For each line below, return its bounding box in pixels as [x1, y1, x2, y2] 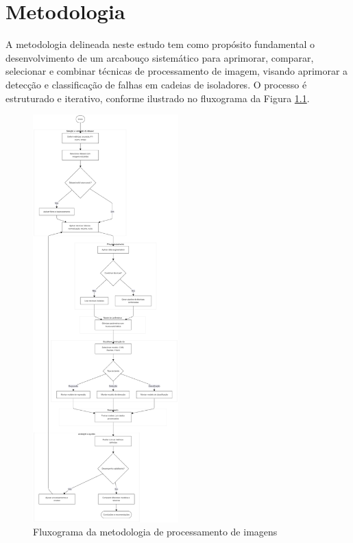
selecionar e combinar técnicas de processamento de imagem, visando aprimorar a [5, 64, 348, 78]
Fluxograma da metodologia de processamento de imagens [33, 524, 278, 539]
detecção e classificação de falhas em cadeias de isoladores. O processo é [5, 77, 307, 91]
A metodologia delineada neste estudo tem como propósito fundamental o [5, 37, 315, 51]
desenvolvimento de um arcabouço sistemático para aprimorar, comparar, [5, 50, 314, 64]
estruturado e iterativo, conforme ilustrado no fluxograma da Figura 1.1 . [5, 90, 310, 105]
